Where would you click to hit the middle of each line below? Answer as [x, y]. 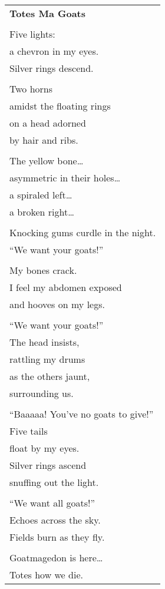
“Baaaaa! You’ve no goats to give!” [82, 414]
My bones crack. [43, 270]
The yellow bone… [47, 161]
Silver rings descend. [52, 68]
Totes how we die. [46, 575]
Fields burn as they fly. [57, 537]
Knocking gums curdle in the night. [83, 232]
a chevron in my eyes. [54, 51]
